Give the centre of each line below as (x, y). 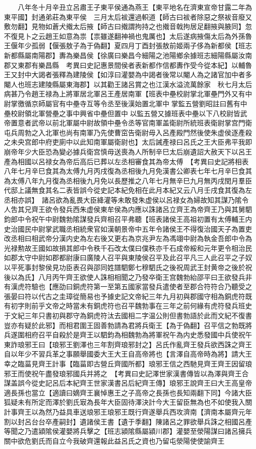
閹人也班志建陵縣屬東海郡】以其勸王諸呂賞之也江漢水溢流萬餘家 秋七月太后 (128, 84)
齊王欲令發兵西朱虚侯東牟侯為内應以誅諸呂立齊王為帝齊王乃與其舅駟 (142, 209)
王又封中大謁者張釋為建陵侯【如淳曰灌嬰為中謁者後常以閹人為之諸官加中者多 (128, 75)
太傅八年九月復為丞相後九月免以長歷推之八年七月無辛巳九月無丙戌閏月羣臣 (131, 180)
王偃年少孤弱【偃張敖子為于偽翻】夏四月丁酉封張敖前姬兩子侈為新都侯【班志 (128, 45)
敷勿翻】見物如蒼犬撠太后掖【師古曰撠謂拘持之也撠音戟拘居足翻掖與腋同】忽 (128, 26)
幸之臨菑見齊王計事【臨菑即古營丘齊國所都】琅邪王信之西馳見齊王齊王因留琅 (128, 363)
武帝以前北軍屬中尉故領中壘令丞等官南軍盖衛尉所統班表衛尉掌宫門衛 (142, 123)
